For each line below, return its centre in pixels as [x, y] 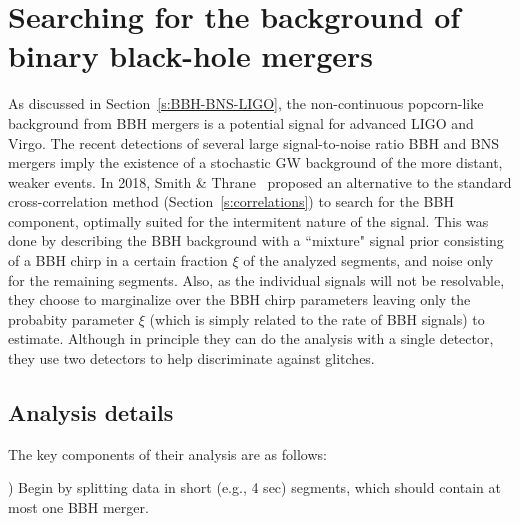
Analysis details [91, 412]
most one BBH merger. [78, 507]
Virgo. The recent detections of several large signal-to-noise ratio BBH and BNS [254, 142]
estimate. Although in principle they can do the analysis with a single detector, [251, 338]
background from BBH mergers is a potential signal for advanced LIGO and [241, 122]
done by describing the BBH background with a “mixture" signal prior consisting [256, 240]
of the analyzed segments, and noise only [368, 260]
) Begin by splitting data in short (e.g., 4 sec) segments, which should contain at [255, 487]
